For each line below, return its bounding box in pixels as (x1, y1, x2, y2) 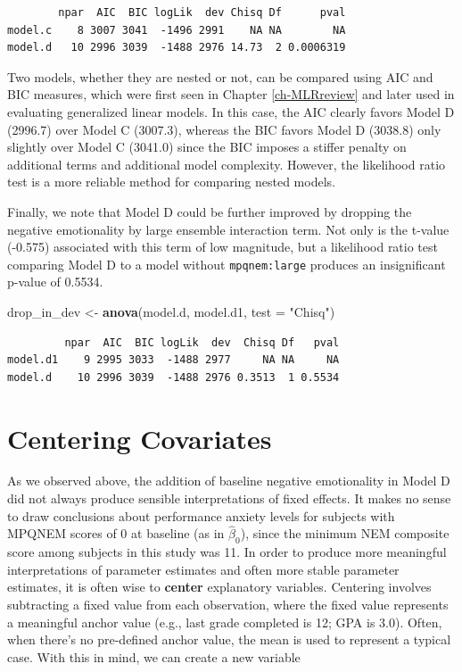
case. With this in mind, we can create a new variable (7, 647, 301, 666)
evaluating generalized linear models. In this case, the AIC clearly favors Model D (7, 102, 455, 120)
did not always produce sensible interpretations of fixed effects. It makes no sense (7, 489, 451, 508)
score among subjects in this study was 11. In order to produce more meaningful (7, 543, 447, 561)
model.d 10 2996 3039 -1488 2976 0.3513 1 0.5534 (7, 370, 340, 384)
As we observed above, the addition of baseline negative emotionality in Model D (7, 471, 450, 490)
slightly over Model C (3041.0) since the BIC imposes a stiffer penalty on (7, 137, 407, 156)
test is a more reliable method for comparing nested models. (7, 172, 335, 191)
